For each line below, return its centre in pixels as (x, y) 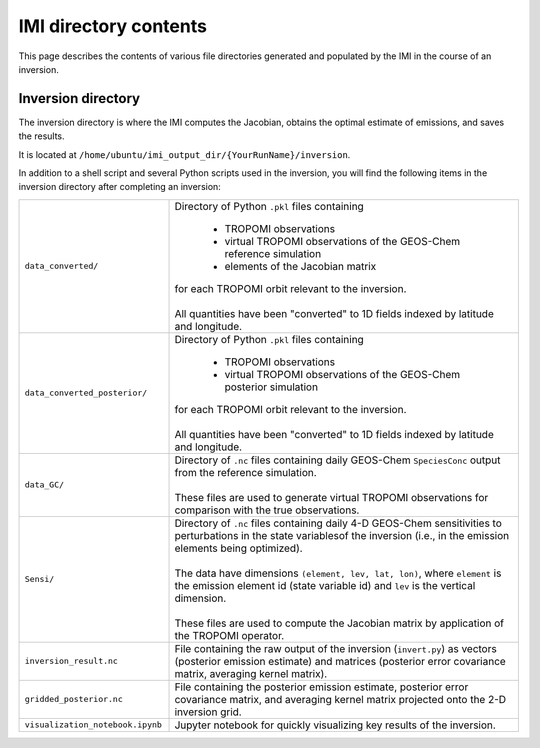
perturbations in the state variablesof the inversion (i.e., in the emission (342, 535)
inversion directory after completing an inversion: (120, 187)
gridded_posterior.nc (74, 699)
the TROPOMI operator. (229, 635)
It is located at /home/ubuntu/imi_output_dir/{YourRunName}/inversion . (184, 154)
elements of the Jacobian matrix (300, 266)
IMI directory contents (112, 26)
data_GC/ (44, 485)
